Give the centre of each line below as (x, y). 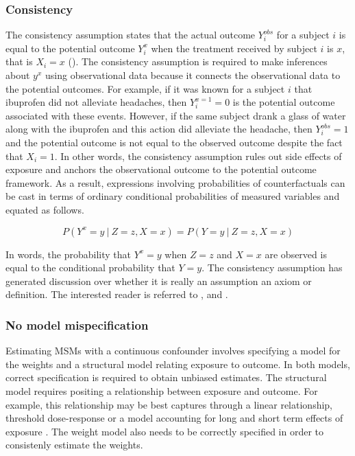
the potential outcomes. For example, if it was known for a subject (145, 88)
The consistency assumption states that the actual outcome (131, 35)
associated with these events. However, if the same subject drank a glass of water (176, 115)
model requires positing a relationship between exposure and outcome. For (162, 390)
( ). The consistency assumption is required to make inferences (198, 61)
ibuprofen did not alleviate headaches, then (96, 102)
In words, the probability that (68, 254)
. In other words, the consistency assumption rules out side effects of (198, 156)
